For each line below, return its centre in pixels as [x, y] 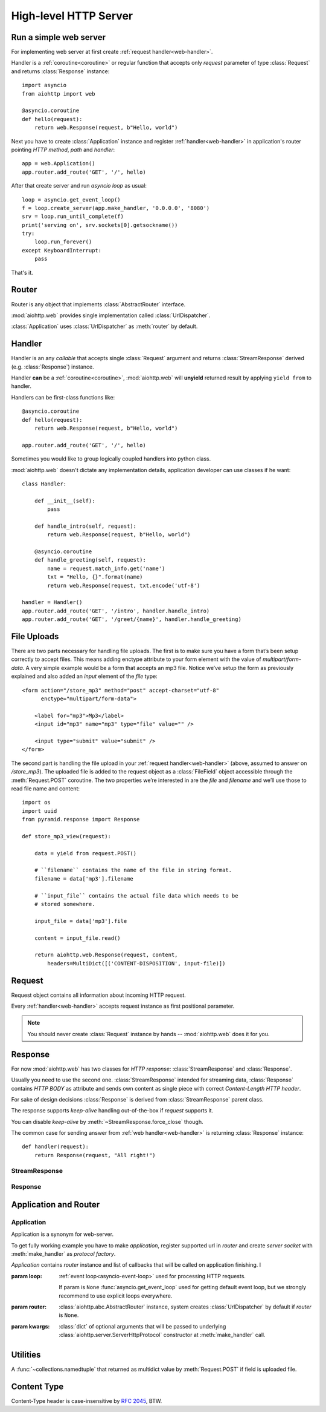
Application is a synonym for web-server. [62, 1234]
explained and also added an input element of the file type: [85, 676]
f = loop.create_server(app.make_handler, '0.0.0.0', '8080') [116, 208]
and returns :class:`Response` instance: [60, 71]
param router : [29, 1307]
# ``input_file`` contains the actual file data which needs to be [136, 895]
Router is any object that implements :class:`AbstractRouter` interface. [98, 304]
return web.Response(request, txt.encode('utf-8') [124, 585]
